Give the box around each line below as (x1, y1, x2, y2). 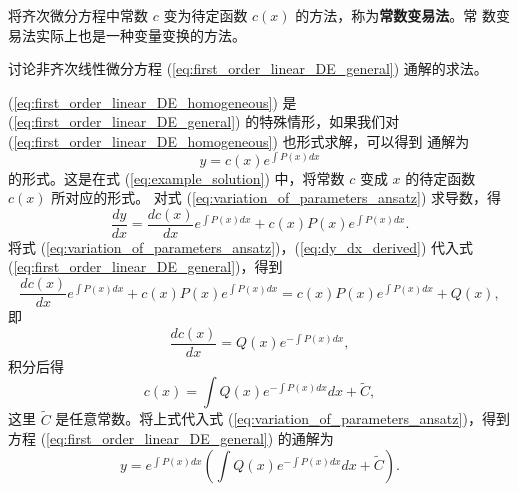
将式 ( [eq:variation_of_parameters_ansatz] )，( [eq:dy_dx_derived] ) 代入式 (8, 236, 474, 257)
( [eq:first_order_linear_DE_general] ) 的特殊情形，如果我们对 (8, 111, 400, 132)
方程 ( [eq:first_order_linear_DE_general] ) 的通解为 (8, 428, 334, 449)
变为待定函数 (163, 5, 248, 25)
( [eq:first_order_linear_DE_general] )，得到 (8, 256, 283, 277)
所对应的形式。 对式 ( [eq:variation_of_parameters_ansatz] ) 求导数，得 (51, 187, 502, 208)
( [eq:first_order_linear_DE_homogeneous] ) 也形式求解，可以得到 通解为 (8, 130, 470, 151)
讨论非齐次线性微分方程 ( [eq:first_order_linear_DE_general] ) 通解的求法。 (8, 58, 488, 79)
